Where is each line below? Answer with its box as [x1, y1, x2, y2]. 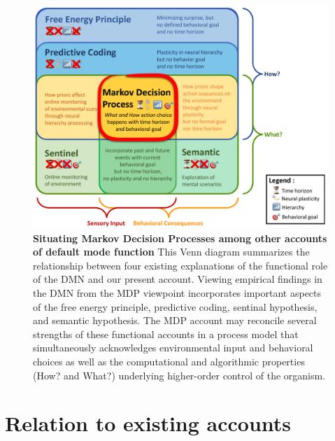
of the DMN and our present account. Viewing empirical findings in [33, 272, 322, 286]
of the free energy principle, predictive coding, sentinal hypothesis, [33, 299, 318, 314]
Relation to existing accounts [5, 409, 292, 437]
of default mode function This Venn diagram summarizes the [33, 244, 310, 259]
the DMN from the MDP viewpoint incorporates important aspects [33, 285, 322, 300]
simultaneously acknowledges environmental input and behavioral [33, 340, 313, 355]
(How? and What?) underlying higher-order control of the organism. [33, 367, 326, 382]
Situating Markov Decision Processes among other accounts [33, 230, 327, 245]
